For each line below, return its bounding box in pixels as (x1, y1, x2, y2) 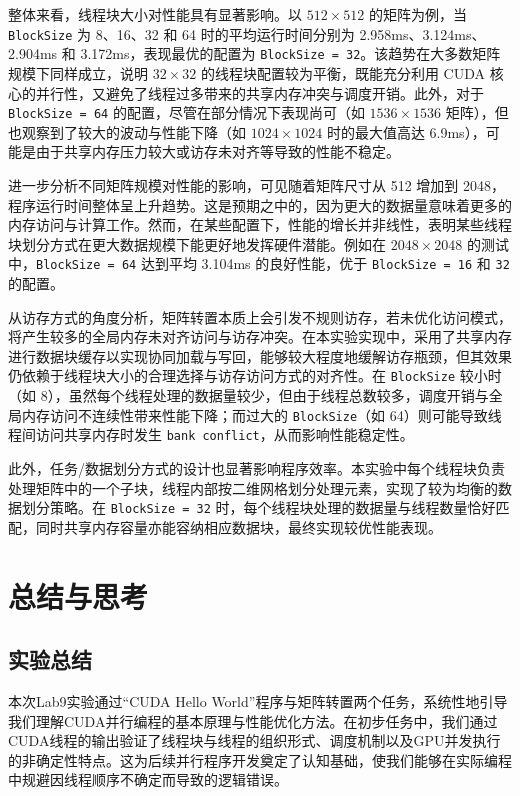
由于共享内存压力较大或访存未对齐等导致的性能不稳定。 (35, 141, 400, 162)
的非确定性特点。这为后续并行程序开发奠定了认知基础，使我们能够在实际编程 (8, 749, 512, 770)
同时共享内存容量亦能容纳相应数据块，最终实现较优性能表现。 (35, 516, 442, 537)
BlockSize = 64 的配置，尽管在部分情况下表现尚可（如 (8, 102, 365, 123)
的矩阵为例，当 (368, 4, 467, 24)
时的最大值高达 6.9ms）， (326, 121, 486, 142)
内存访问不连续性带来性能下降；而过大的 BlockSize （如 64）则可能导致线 (21, 404, 502, 425)
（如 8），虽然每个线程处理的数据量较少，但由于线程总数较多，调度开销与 (8, 385, 489, 405)
